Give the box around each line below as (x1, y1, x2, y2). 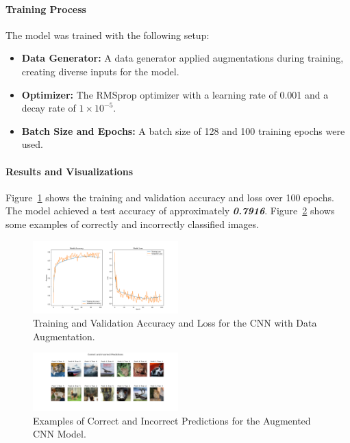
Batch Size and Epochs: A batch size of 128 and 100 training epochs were (21, 123, 345, 138)
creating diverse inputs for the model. (21, 64, 179, 78)
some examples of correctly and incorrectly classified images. (5, 216, 259, 231)
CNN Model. (33, 427, 86, 441)
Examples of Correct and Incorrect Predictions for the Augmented (33, 413, 311, 427)
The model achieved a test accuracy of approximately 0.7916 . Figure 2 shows (5, 203, 335, 218)
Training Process (5, 1, 86, 16)
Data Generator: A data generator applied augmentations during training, (21, 51, 344, 65)
